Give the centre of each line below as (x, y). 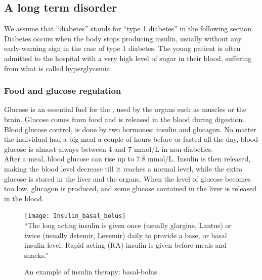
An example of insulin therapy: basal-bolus (91, 272)
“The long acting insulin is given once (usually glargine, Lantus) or (128, 225)
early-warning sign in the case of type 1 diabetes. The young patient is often (122, 48)
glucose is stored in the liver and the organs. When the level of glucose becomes (127, 178)
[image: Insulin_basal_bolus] (75, 216)
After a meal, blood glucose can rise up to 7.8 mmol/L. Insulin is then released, (127, 159)
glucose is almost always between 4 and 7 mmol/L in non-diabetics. (109, 149)
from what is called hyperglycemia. (58, 68)
